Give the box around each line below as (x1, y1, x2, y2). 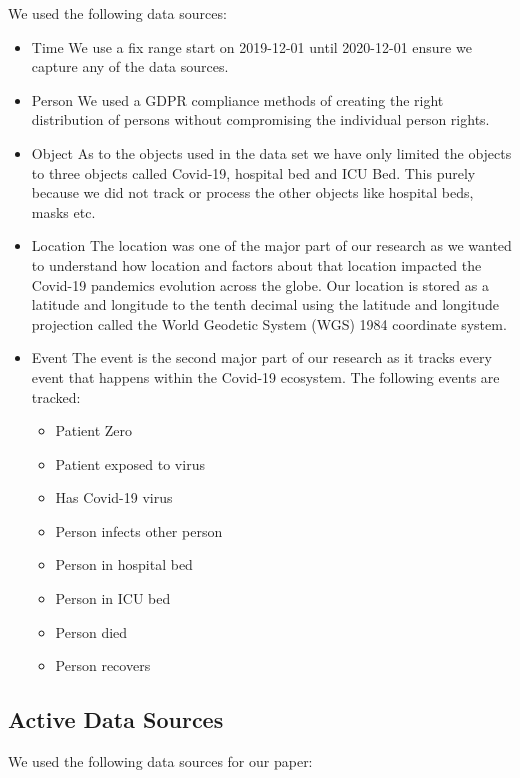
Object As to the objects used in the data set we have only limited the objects (31, 142, 512, 163)
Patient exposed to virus (55, 453, 205, 474)
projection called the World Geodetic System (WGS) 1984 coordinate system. (31, 313, 507, 334)
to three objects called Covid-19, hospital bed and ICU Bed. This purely (31, 162, 476, 183)
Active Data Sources (8, 704, 224, 735)
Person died (55, 621, 128, 642)
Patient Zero (55, 420, 133, 441)
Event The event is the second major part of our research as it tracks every (31, 347, 492, 368)
